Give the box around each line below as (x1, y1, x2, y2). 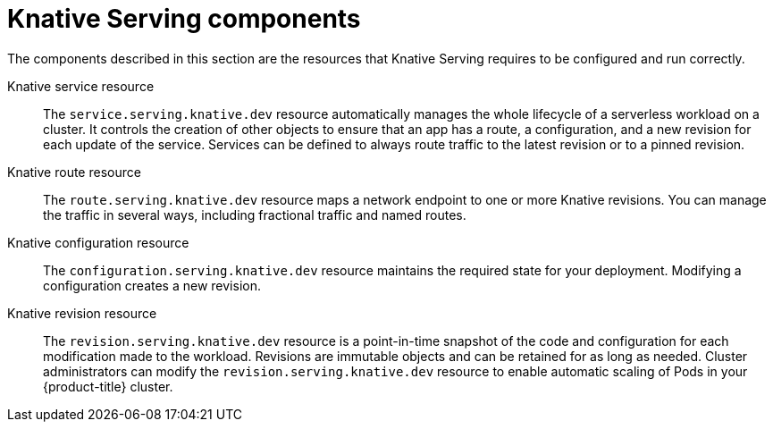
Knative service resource (7, 78, 155, 94)
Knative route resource (7, 164, 141, 180)
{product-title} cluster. (43, 378, 173, 394)
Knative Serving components (7, 4, 361, 34)
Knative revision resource (7, 305, 157, 321)
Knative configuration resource (7, 234, 189, 250)
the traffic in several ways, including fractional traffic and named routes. (43, 206, 466, 223)
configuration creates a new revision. (43, 277, 261, 293)
